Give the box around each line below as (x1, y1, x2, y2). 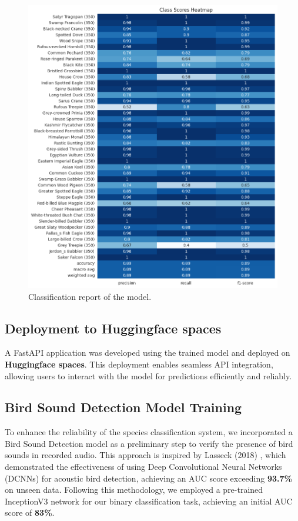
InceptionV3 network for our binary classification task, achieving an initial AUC (5, 495, 293, 507)
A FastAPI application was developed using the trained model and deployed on (5, 346, 290, 359)
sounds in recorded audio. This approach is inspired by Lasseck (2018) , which (5, 449, 286, 461)
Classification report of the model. (28, 290, 152, 302)
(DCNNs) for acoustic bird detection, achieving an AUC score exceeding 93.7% (5, 472, 292, 484)
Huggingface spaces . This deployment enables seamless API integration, (5, 358, 273, 370)
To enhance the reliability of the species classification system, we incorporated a (5, 426, 293, 438)
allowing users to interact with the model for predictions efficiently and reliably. (5, 369, 292, 382)
